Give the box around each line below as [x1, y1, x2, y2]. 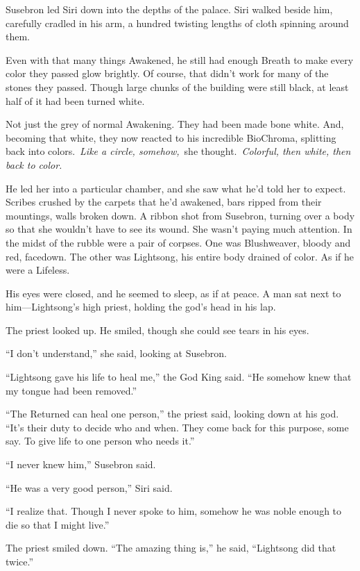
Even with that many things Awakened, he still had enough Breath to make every [6, 52, 354, 67]
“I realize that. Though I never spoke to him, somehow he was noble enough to [6, 504, 342, 518]
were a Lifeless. [6, 263, 70, 277]
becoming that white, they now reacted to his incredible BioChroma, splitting [6, 130, 336, 144]
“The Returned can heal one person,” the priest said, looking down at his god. [6, 406, 339, 421]
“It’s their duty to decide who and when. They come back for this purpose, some [6, 420, 349, 434]
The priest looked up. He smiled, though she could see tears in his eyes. [6, 322, 309, 337]
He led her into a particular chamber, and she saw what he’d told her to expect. [6, 181, 346, 195]
